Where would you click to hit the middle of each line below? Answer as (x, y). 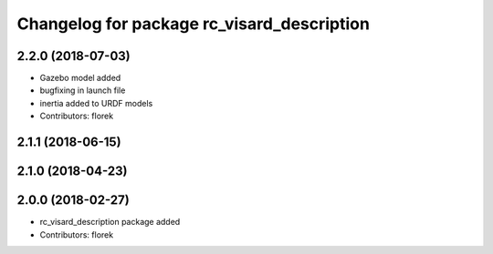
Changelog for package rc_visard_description (193, 24)
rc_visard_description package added (110, 222)
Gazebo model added (80, 78)
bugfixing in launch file (83, 90)
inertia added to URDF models (96, 103)
